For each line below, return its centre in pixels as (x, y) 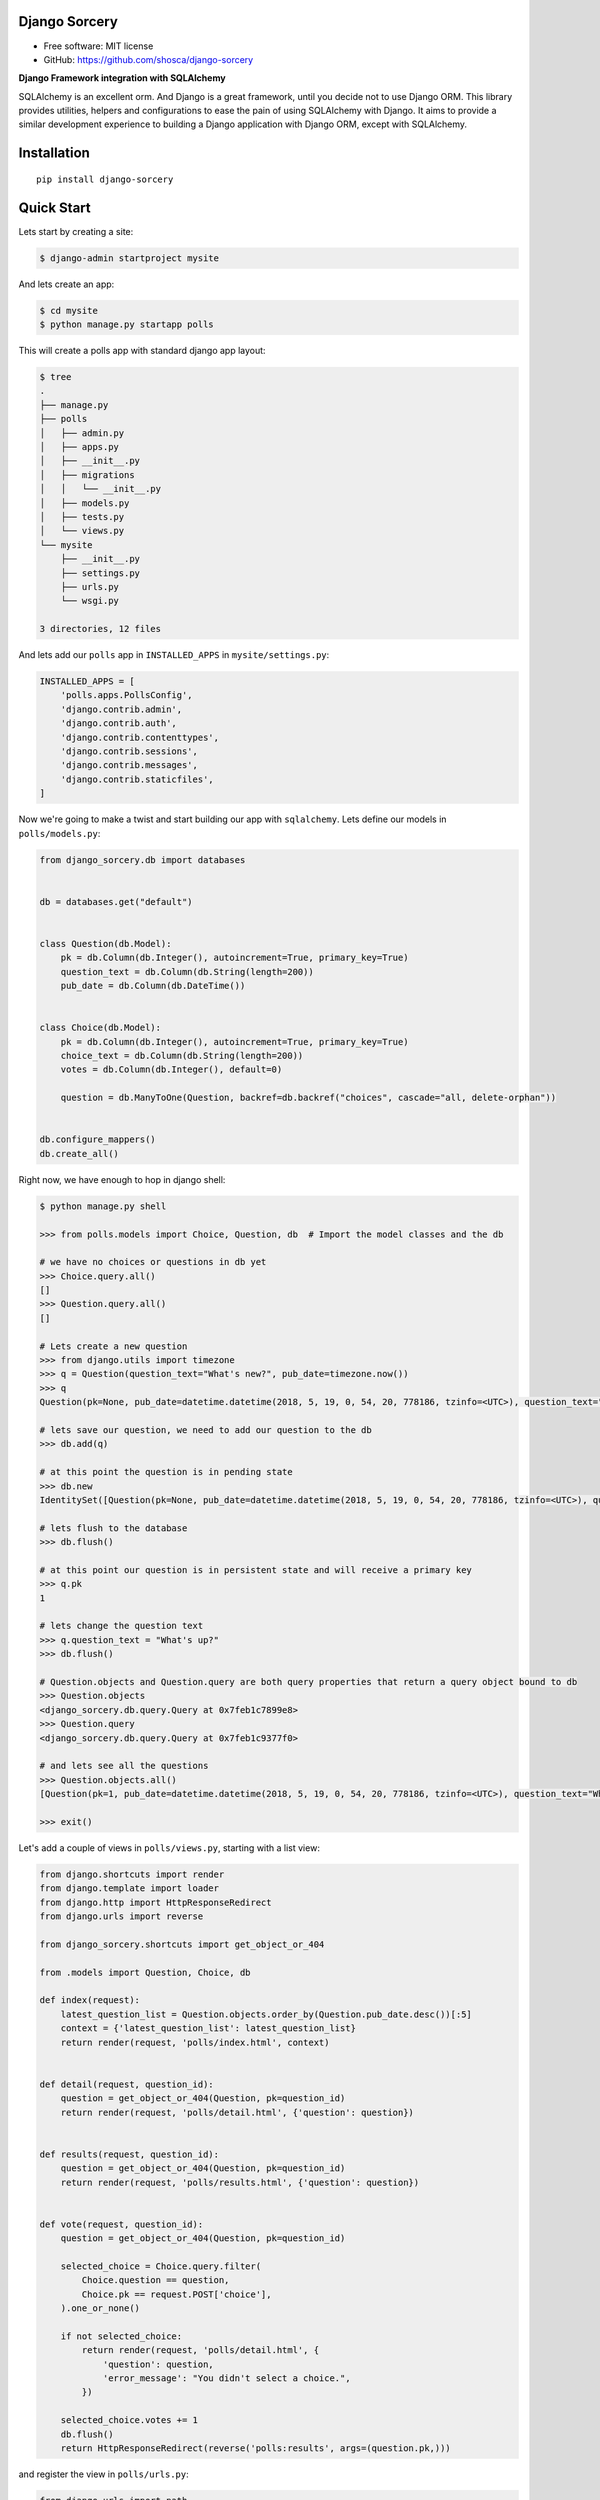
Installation (54, 153)
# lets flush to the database (113, 1528)
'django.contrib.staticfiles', (137, 779)
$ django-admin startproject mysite (129, 258)
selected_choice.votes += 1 (129, 2420)
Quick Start (54, 207)
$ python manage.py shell (103, 1206)
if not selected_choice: (121, 2336)
